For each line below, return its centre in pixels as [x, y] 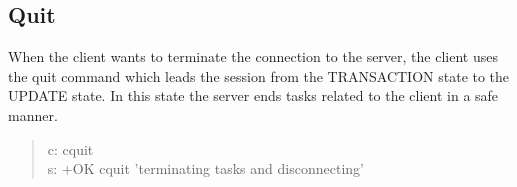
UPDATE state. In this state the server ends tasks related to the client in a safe [253, 95]
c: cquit [70, 148]
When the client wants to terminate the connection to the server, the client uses [253, 56]
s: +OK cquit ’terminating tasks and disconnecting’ [205, 168]
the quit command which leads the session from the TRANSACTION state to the [259, 75]
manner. [33, 114]
